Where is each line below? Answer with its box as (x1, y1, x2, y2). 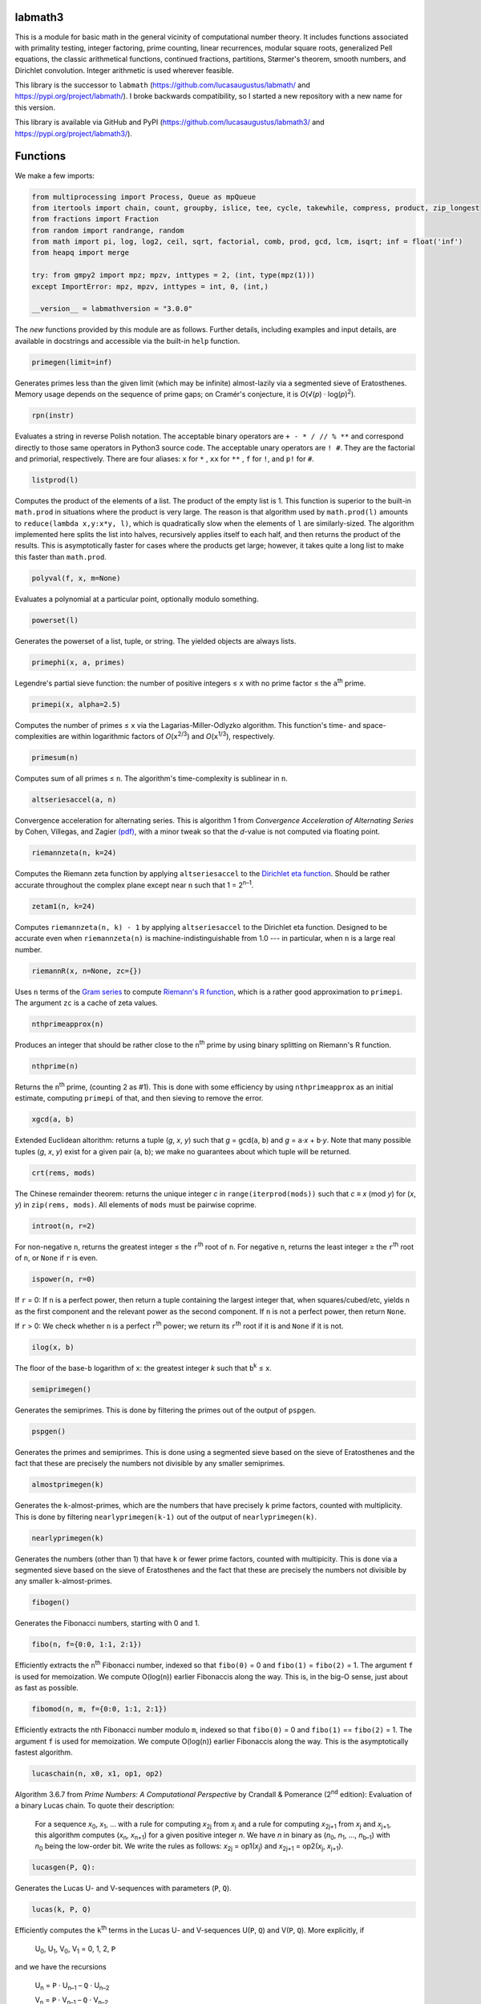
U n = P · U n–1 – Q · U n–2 (34, 1980, 110, 1992)
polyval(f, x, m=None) (31, 573, 121, 583)
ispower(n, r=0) (31, 1275, 96, 1284)
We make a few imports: (14, 171, 95, 180)
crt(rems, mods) (31, 1168, 96, 1178)
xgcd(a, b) (31, 1115, 75, 1124)
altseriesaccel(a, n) (31, 795, 117, 805)
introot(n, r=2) (31, 1221, 96, 1230)
